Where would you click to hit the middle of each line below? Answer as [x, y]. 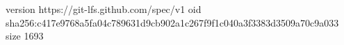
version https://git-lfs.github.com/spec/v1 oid [104, 9]
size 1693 [25, 36]
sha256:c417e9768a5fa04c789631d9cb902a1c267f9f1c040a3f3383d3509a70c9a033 [172, 22]
